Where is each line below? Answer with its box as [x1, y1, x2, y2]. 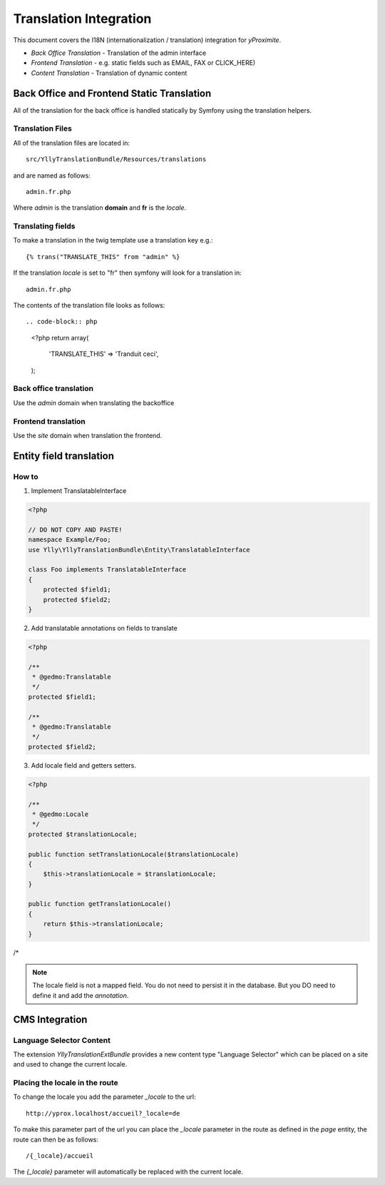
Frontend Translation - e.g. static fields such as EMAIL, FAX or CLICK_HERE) [31, 59, 256, 67]
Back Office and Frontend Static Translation [13, 87, 212, 99]
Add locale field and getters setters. [31, 761, 137, 770]
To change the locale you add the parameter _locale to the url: [13, 1092, 196, 1102]
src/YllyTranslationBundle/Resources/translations [26, 156, 207, 163]
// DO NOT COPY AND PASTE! [28, 525, 123, 534]
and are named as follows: [13, 171, 91, 180]
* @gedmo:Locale [32, 810, 89, 818]
